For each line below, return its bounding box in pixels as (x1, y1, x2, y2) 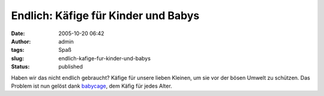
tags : (11, 47, 25, 54)
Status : (11, 63, 30, 70)
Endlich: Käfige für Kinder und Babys (11, 9, 200, 22)
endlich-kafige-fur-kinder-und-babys (58, 54, 151, 62)
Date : (11, 30, 25, 37)
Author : (11, 38, 31, 45)
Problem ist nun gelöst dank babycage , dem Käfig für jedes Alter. (11, 82, 172, 89)
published (58, 63, 83, 70)
